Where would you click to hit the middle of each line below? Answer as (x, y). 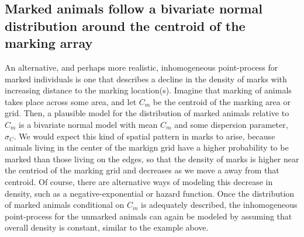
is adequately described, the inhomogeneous (219, 205)
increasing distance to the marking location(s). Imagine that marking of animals (148, 90)
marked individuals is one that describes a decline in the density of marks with (146, 79)
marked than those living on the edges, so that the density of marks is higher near (152, 158)
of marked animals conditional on (65, 205)
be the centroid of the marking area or (222, 101)
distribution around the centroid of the (125, 25)
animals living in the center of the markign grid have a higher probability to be (147, 147)
